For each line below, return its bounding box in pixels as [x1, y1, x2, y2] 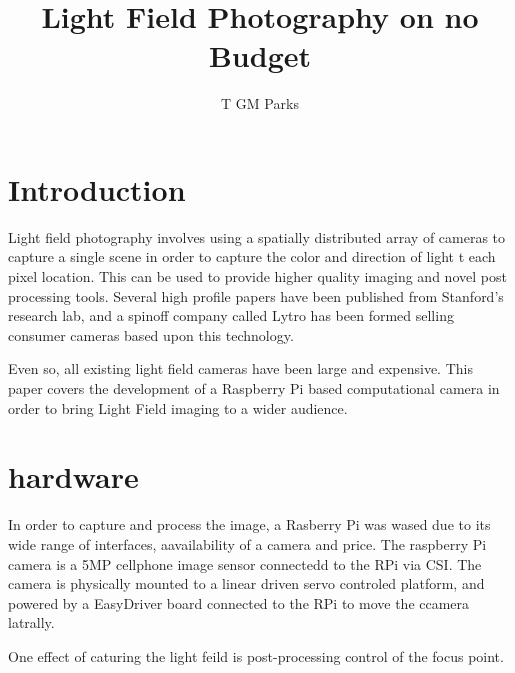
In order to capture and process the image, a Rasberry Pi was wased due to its [8, 514, 491, 535]
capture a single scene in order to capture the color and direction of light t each [8, 246, 496, 267]
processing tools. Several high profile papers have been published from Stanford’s [8, 285, 504, 306]
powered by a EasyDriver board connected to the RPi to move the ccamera [8, 592, 470, 613]
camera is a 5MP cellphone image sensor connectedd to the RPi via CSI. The [8, 553, 482, 574]
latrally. [8, 612, 55, 633]
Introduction [8, 168, 186, 209]
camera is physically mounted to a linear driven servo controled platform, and [8, 573, 485, 594]
